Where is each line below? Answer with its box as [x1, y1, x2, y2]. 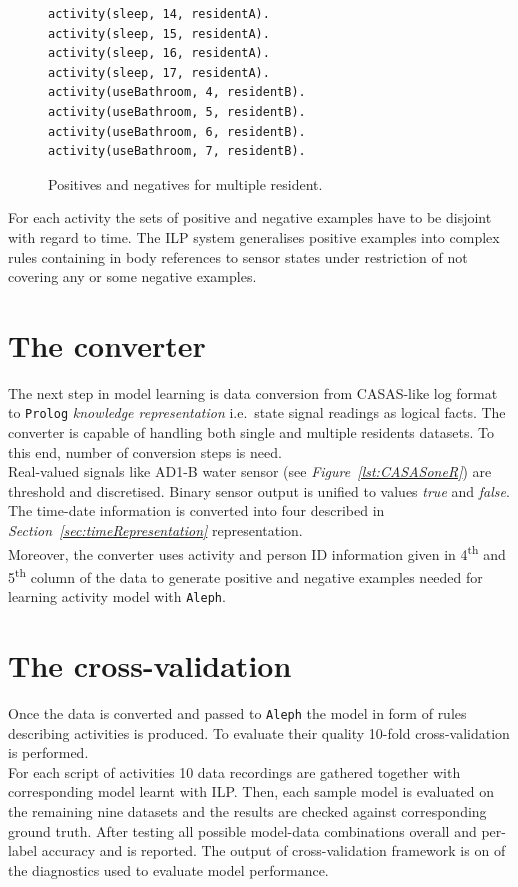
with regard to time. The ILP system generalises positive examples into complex [8, 226, 500, 247]
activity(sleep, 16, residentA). [48, 46, 270, 61]
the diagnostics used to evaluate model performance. [8, 859, 329, 880]
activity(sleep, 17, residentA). [48, 65, 270, 80]
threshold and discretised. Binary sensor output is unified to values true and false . [8, 480, 510, 501]
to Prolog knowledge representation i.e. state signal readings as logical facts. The [8, 402, 506, 423]
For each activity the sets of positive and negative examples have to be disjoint [8, 207, 492, 228]
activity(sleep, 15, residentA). [48, 26, 270, 41]
